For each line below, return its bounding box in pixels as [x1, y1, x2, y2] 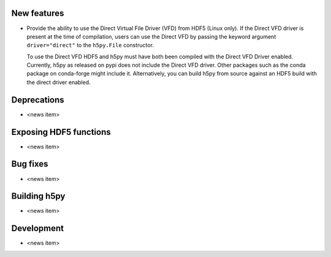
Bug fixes [11, 159, 48, 169]
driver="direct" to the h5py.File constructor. [26, 42, 154, 49]
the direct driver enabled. [26, 79, 91, 86]
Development [11, 223, 64, 234]
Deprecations [11, 94, 64, 105]
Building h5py [11, 191, 66, 202]
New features [11, 8, 64, 18]
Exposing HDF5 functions [11, 126, 111, 137]
